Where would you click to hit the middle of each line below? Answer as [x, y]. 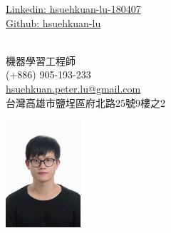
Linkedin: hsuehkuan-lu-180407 [73, 9]
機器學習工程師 [41, 60]
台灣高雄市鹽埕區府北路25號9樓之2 [85, 102]
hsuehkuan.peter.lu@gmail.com [73, 88]
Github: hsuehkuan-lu [53, 22]
